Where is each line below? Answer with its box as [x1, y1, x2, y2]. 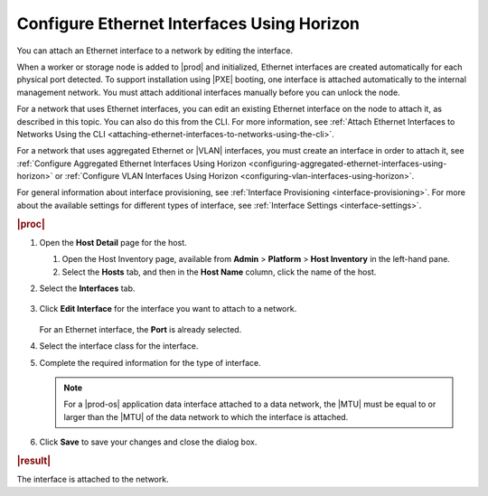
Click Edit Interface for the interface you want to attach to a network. [39, 304, 297, 314]
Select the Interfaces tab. [39, 283, 136, 294]
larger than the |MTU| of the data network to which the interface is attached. [63, 411, 349, 422]
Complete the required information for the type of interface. [39, 357, 261, 368]
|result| [16, 454, 52, 467]
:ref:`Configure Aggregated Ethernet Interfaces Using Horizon [16, 158, 248, 169]
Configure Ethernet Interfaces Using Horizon [16, 14, 361, 33]
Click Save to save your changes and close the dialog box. [39, 436, 258, 447]
